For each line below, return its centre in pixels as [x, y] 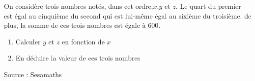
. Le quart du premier [208, 6]
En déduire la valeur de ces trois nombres [78, 58]
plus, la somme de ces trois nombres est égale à [75, 25]
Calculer [28, 41]
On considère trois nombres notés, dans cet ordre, [79, 6]
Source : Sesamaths [33, 74]
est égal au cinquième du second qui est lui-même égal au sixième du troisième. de [128, 15]
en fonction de [83, 41]
